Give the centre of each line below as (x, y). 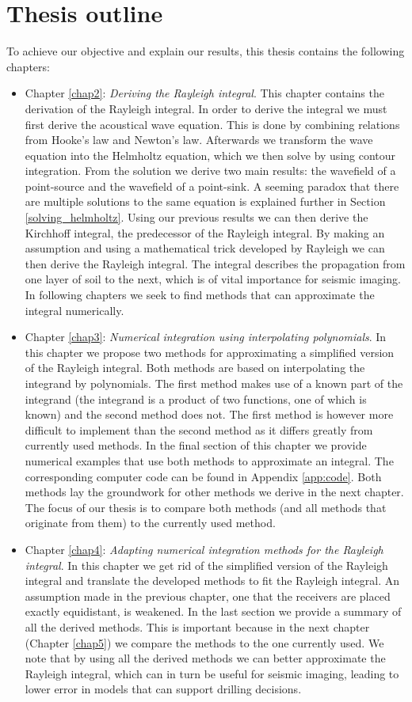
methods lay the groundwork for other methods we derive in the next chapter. (214, 492)
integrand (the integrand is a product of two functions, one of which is (196, 398)
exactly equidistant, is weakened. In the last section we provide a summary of (213, 611)
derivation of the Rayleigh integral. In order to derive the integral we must (206, 108)
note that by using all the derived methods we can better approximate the (205, 658)
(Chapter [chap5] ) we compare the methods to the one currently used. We (204, 642)
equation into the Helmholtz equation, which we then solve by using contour (210, 155)
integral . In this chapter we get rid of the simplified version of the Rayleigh (206, 565)
